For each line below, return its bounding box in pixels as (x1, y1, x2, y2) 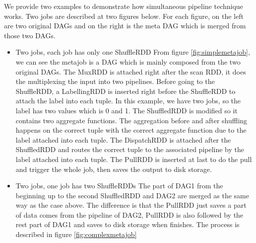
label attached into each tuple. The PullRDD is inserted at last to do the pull (15, 154, 252, 164)
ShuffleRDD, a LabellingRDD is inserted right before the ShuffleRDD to (15, 85, 236, 96)
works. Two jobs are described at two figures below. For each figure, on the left (4, 10, 244, 21)
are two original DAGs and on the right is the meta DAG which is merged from (4, 20, 246, 31)
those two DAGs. (4, 30, 56, 40)
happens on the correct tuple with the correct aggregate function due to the (15, 125, 247, 135)
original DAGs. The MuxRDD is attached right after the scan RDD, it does (15, 66, 246, 77)
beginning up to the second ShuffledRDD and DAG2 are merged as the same (15, 190, 249, 200)
